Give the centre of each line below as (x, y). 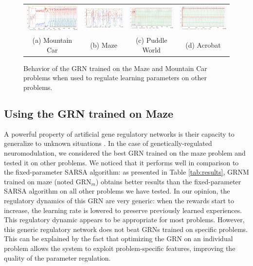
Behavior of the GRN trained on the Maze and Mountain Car (115, 68)
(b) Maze (104, 44)
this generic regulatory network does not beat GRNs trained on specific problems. (126, 229)
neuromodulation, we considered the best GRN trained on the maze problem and (125, 152)
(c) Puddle (151, 40)
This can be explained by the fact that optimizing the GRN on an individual (118, 239)
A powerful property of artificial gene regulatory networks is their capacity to (119, 133)
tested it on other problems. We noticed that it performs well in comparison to (121, 162)
